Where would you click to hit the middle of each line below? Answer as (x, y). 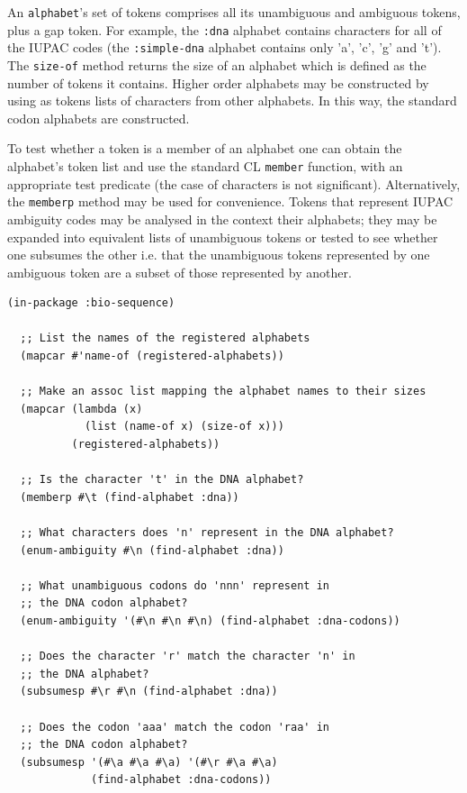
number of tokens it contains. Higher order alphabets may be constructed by (218, 82)
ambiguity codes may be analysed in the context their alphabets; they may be (222, 219)
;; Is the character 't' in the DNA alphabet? (162, 480)
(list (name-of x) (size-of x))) (184, 427)
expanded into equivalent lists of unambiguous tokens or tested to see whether (223, 237)
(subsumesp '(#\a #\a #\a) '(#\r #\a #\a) (149, 762)
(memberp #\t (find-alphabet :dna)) (130, 497)
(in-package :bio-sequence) (91, 303)
